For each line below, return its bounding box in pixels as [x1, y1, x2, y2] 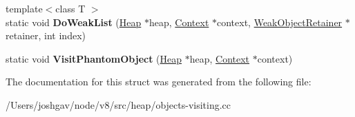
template [6, 1, 43, 15]
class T [55, 1, 86, 15]
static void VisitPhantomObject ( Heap [6, 51, 182, 65]
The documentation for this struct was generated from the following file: [6, 74, 311, 89]
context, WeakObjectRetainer [217, 14, 343, 29]
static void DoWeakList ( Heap [6, 14, 142, 29]
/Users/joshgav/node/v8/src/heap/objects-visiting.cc [6, 97, 231, 111]
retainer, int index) [6, 28, 86, 43]
